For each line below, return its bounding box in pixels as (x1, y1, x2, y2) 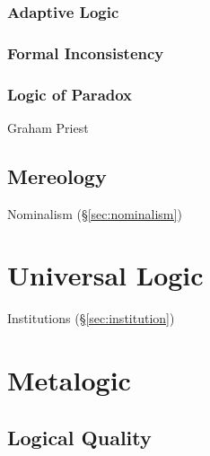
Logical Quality (7, 423, 152, 451)
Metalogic (7, 362, 131, 399)
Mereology (7, 162, 107, 189)
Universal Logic (7, 257, 204, 294)
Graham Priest (7, 118, 89, 136)
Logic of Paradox (7, 83, 133, 105)
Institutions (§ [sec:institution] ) (7, 309, 175, 328)
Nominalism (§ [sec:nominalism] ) (7, 204, 182, 223)
